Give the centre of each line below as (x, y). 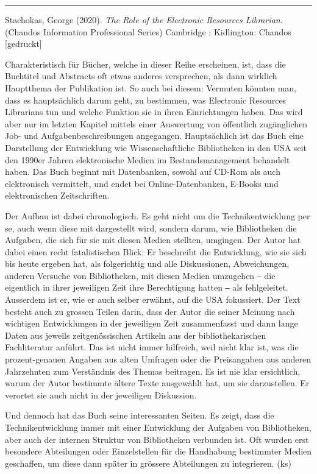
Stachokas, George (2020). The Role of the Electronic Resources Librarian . (144, 19)
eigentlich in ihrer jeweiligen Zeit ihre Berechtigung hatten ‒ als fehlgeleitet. (147, 287)
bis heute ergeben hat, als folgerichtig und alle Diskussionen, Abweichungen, (147, 264)
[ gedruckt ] (23, 44)
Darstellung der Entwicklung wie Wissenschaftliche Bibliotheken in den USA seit (156, 147)
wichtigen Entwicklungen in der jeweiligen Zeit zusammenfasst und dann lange (151, 323)
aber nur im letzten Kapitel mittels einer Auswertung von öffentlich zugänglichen (156, 123)
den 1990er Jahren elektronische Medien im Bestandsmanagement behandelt (148, 159)
